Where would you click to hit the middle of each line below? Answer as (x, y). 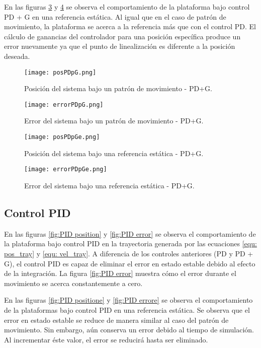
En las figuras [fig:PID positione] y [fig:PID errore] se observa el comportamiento (128, 300)
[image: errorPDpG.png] (64, 105)
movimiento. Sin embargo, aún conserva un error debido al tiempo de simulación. (129, 330)
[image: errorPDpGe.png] (66, 169)
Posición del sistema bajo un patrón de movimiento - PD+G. (118, 88)
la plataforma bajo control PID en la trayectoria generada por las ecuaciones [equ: (130, 243)
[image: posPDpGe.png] (62, 137)
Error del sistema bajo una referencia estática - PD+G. (109, 185)
